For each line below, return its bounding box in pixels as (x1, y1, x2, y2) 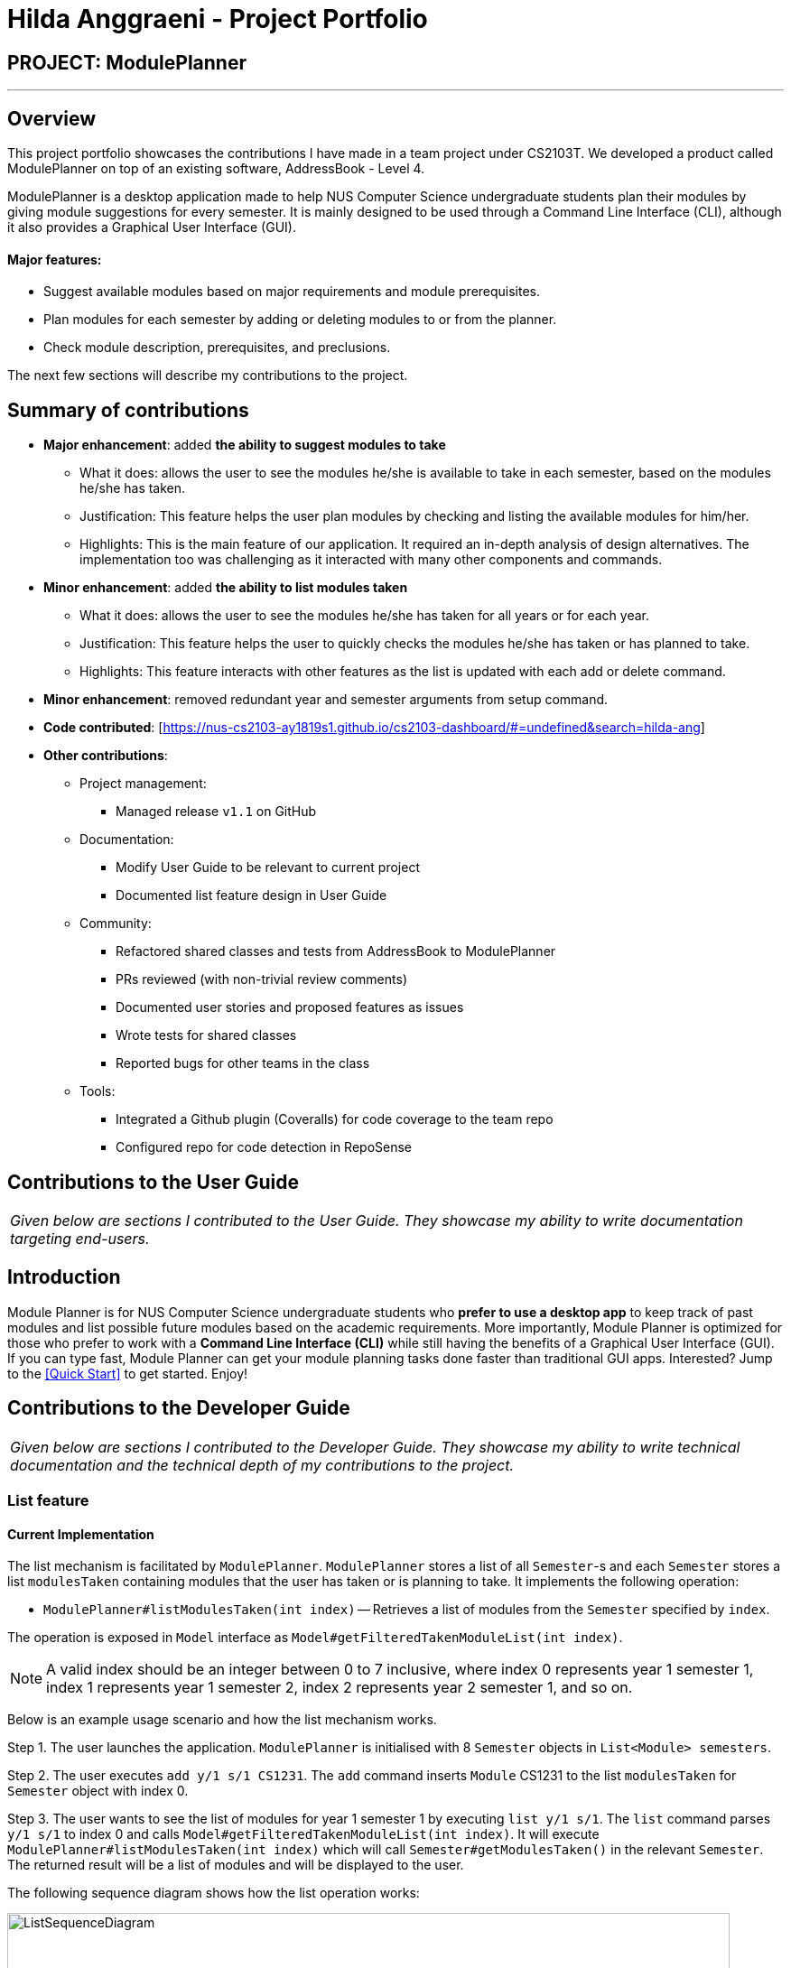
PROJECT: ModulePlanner (7, 51, 247, 74)
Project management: (79, 775, 207, 792)
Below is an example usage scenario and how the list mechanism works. (7, 1712, 437, 1728)
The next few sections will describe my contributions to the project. (7, 367, 408, 384)
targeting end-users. (10, 1229, 150, 1248)
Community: (79, 915, 152, 932)
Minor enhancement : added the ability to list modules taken (43, 580, 408, 596)
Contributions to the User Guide (7, 1170, 299, 1193)
